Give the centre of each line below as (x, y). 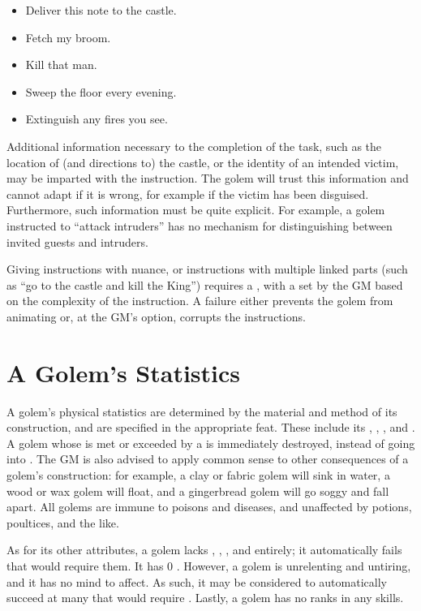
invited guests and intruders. (77, 241)
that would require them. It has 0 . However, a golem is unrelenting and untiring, (209, 565)
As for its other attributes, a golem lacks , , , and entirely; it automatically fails (204, 550)
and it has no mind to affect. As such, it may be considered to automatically (197, 581)
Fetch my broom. (68, 37)
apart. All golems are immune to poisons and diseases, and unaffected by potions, (209, 507)
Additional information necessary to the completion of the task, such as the (194, 146)
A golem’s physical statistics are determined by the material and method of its (202, 411)
